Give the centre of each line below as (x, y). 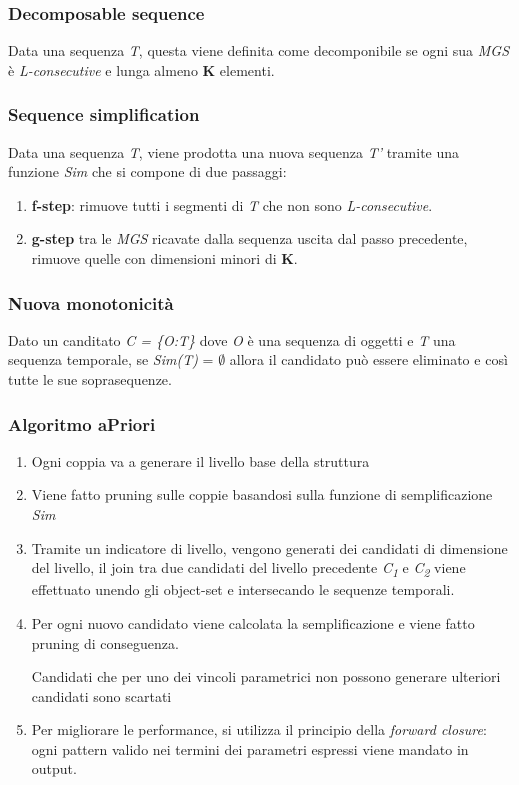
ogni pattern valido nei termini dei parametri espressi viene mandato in (250, 748)
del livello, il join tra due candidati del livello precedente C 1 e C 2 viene (248, 568)
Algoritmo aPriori (82, 423)
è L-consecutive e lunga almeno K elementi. (141, 69)
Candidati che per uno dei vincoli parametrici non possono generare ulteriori (266, 676)
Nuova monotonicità (91, 302)
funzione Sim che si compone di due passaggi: (147, 171)
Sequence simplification (104, 114)
